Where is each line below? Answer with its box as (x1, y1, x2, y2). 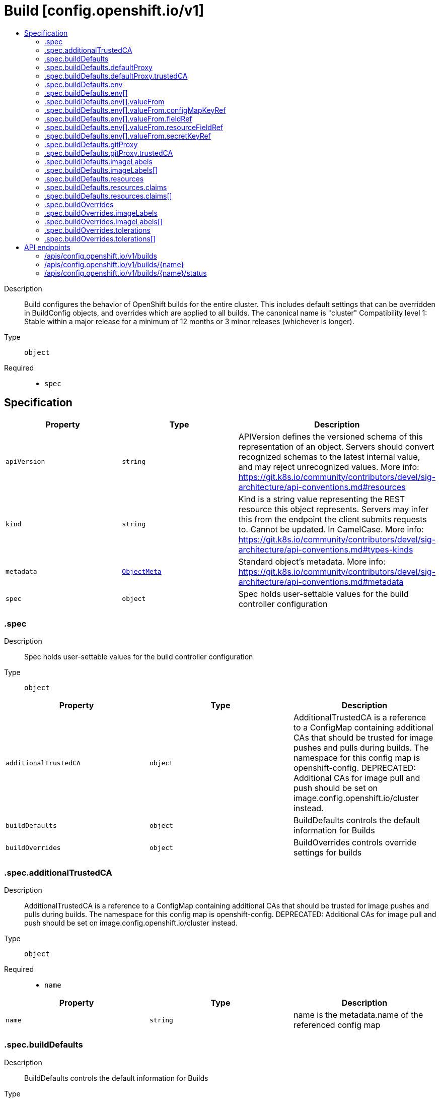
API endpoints (24, 242, 70, 252)
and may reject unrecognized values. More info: (238, 461, 419, 472)
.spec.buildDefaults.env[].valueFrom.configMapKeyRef (44, 105, 226, 114)
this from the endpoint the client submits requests (238, 514, 427, 524)
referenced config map (293, 1020, 381, 1030)
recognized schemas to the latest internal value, (238, 451, 420, 462)
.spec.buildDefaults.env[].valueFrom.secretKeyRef (44, 131, 211, 140)
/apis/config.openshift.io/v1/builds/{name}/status (44, 268, 207, 277)
